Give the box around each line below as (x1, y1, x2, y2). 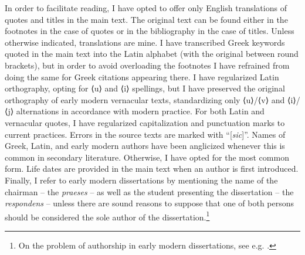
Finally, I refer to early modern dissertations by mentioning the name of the (5, 174, 278, 186)
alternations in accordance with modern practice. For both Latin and (16, 105, 265, 117)
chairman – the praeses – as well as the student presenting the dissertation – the (5, 185, 294, 198)
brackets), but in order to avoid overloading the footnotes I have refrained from (5, 59, 290, 71)
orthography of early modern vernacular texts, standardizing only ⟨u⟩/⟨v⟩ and (5, 93, 285, 106)
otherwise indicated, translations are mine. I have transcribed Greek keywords (5, 36, 285, 48)
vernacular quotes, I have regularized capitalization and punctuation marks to (5, 116, 285, 128)
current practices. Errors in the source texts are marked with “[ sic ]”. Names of (5, 128, 286, 140)
